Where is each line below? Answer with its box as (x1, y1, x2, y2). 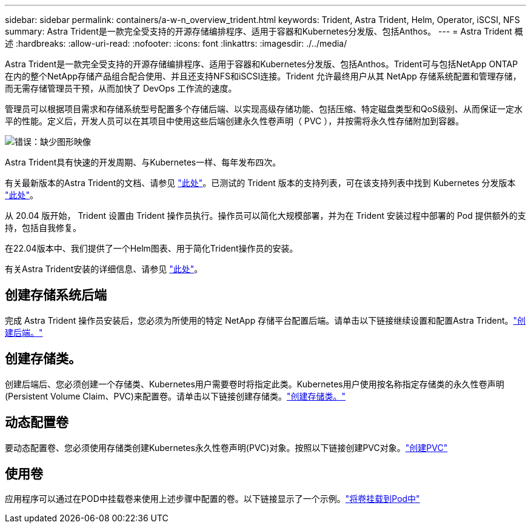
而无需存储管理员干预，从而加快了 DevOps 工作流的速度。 (5, 83, 237, 93)
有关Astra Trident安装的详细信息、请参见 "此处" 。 (5, 264, 203, 274)
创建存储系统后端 (5, 287, 107, 303)
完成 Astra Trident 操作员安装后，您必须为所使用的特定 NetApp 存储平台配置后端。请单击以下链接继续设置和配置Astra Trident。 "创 (5, 315, 526, 326)
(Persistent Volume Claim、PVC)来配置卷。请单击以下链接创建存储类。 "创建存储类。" (5, 390, 346, 401)
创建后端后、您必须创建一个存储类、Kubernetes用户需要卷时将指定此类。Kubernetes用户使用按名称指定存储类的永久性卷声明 (5, 378, 504, 389)
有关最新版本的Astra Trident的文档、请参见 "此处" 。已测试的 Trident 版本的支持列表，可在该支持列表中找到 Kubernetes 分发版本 (5, 178, 516, 188)
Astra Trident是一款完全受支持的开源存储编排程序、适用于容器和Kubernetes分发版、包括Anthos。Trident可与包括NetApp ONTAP (5, 59, 518, 69)
